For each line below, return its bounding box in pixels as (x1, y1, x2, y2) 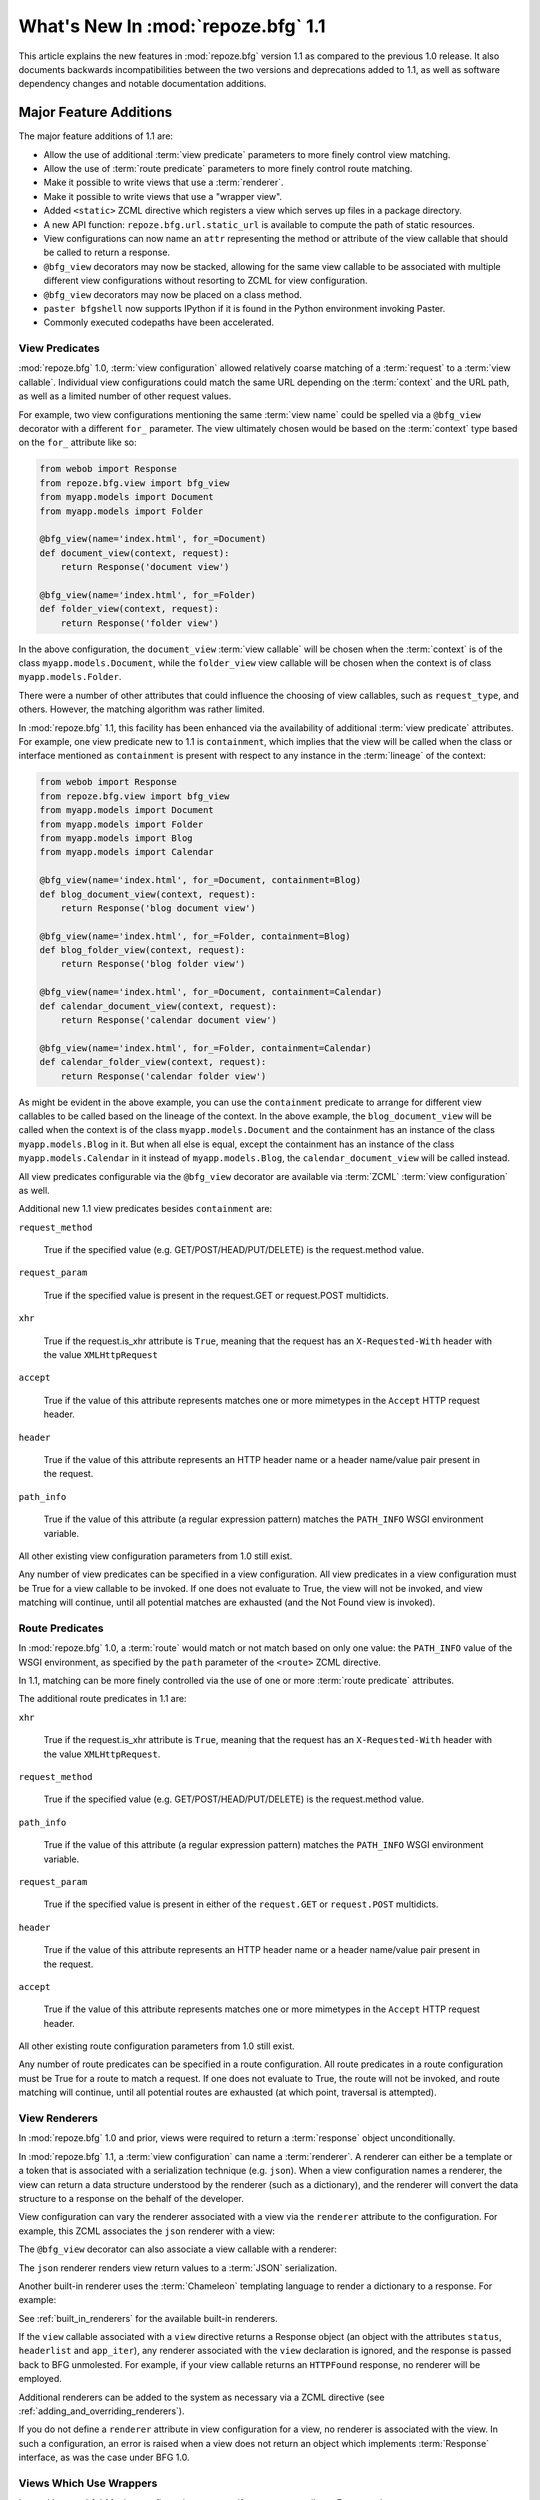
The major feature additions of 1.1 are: (18, 130, 174, 142)
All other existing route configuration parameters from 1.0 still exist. (18, 2040, 295, 2052)
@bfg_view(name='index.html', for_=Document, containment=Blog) (39, 875, 362, 886)
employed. (18, 2373, 62, 2385)
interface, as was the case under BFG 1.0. (18, 2451, 190, 2464)
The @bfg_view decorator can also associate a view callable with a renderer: (18, 2243, 337, 2255)
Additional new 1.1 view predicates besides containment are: (18, 1203, 273, 1215)
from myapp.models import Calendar (39, 846, 214, 858)
